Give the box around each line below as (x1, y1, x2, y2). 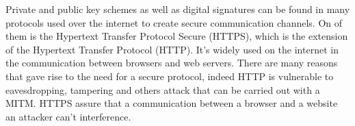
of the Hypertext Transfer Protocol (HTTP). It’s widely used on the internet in (5, 42, 339, 56)
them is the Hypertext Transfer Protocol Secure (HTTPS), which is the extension (5, 29, 348, 43)
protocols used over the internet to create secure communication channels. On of (5, 15, 343, 29)
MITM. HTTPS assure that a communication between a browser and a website (5, 96, 338, 110)
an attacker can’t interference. (5, 109, 131, 123)
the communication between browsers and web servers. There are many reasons (5, 55, 338, 70)
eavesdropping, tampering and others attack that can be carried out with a (5, 82, 320, 97)
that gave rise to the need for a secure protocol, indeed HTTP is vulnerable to (5, 68, 334, 83)
